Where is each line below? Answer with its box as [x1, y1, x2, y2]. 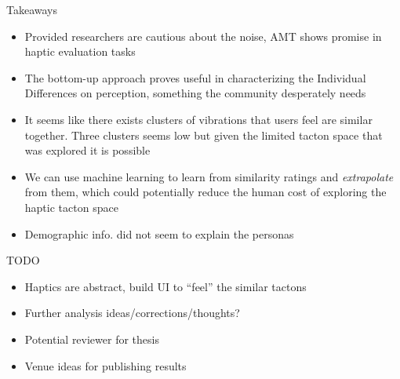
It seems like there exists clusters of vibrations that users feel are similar [24, 111, 373, 127]
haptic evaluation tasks [24, 43, 136, 60]
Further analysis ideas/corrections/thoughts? [24, 304, 240, 321]
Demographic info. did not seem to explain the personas [24, 225, 294, 242]
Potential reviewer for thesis [24, 330, 159, 347]
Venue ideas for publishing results [24, 357, 187, 374]
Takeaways [6, 2, 58, 17]
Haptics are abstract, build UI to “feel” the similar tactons [24, 278, 307, 294]
